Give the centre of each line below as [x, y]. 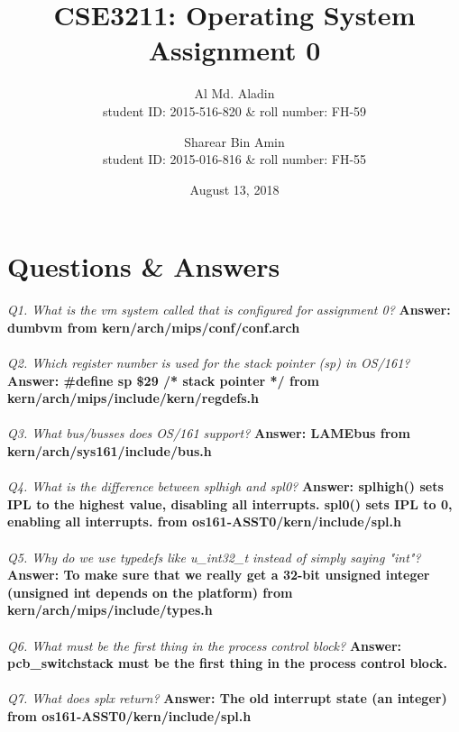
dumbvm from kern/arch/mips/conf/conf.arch [154, 327]
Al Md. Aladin [234, 93]
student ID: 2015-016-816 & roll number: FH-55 [234, 159]
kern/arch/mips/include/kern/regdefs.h [133, 398]
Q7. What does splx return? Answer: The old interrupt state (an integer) [227, 698]
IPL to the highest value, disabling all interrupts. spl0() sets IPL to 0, [230, 503]
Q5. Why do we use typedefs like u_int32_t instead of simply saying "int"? [214, 557]
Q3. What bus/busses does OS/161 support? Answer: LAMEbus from [209, 433]
